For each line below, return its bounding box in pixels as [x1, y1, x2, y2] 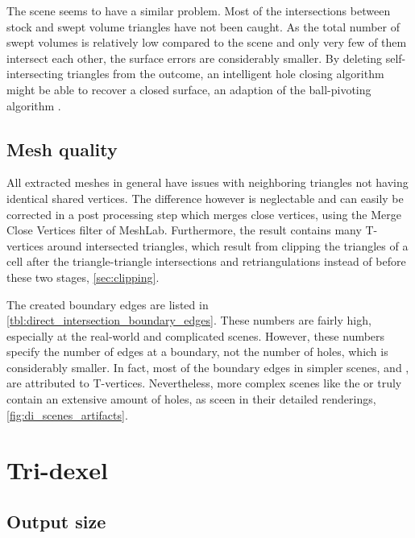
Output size [6, 509, 106, 534]
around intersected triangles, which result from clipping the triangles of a [47, 237, 409, 254]
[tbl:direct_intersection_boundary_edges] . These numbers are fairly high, [6, 312, 371, 329]
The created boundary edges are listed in [6, 296, 209, 312]
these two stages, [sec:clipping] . [6, 268, 160, 285]
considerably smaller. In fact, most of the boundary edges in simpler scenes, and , [6, 358, 409, 375]
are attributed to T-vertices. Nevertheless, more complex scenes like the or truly [6, 375, 402, 391]
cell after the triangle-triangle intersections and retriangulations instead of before [6, 253, 406, 270]
